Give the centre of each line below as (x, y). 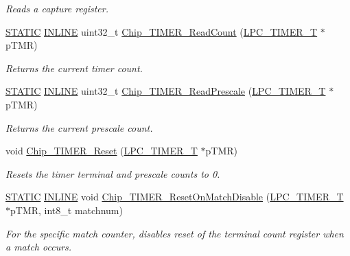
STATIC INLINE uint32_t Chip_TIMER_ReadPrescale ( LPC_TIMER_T (166, 91)
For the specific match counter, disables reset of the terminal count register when (175, 233)
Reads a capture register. (57, 8)
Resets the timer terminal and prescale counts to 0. (113, 173)
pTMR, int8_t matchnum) (67, 210)
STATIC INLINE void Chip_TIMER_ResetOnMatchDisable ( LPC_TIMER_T (175, 197)
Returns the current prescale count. (79, 127)
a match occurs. (39, 247)
